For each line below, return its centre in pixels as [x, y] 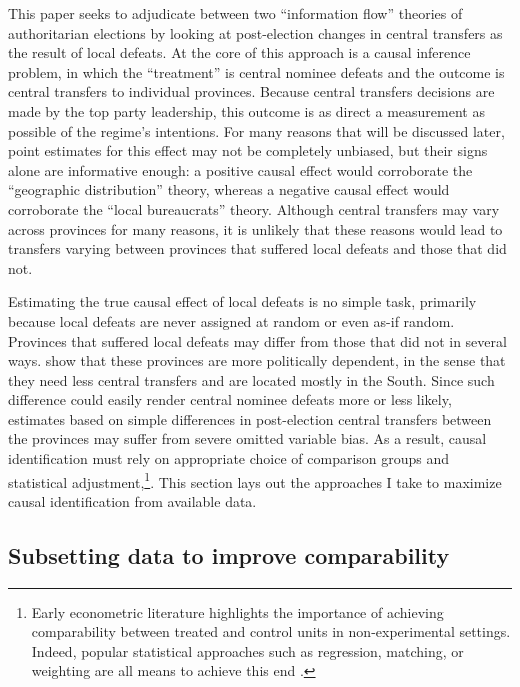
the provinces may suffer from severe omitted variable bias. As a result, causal [247, 438]
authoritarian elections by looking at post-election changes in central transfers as [255, 32]
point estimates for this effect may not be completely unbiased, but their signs [248, 150]
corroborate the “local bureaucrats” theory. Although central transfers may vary [254, 208]
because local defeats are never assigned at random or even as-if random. [231, 320]
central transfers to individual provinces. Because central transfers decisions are [251, 91]
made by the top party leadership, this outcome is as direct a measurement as [246, 110]
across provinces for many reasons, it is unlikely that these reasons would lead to [255, 228]
